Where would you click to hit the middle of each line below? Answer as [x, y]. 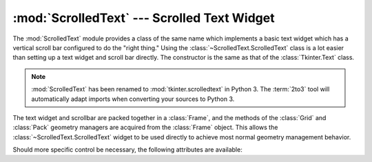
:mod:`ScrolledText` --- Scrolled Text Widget [144, 18]
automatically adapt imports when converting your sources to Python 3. [133, 99]
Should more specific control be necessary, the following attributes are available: [127, 150]
